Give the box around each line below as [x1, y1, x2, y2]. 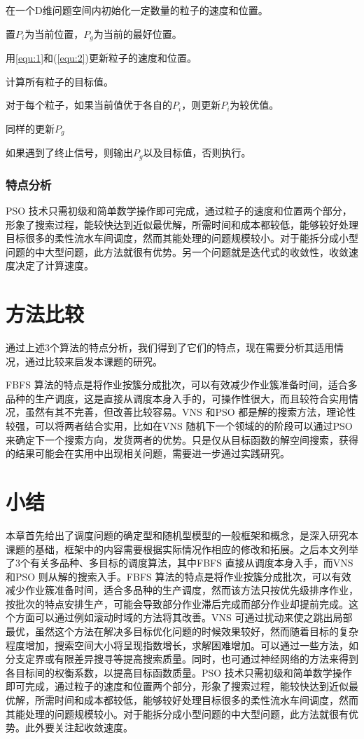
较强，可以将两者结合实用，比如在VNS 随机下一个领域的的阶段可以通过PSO [6, 419, 353, 433]
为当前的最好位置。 [93, 26, 182, 41]
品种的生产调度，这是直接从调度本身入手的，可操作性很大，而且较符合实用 [6, 391, 349, 405]
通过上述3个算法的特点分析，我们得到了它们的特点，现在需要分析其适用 [6, 340, 334, 355]
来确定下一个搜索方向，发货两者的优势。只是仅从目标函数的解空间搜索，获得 [6, 432, 358, 447]
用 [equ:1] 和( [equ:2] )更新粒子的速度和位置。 [6, 50, 197, 65]
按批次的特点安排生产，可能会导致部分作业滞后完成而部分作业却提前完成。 [6, 596, 349, 611]
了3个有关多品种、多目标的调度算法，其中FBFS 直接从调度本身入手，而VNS [6, 555, 353, 570]
